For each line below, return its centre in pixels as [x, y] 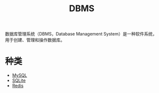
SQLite [19, 80]
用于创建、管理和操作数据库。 [35, 40]
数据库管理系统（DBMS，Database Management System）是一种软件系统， [81, 34]
